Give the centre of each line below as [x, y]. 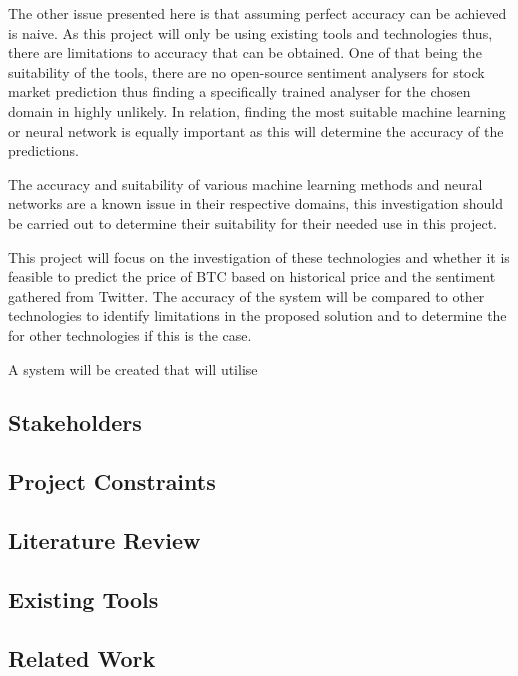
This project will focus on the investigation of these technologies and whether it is [259, 256]
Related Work [82, 657]
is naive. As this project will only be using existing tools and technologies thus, [250, 32]
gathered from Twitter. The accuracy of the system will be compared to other [246, 295]
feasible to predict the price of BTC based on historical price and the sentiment [252, 276]
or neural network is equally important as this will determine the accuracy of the [256, 130]
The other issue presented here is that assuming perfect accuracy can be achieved [257, 13]
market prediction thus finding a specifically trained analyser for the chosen [239, 91]
